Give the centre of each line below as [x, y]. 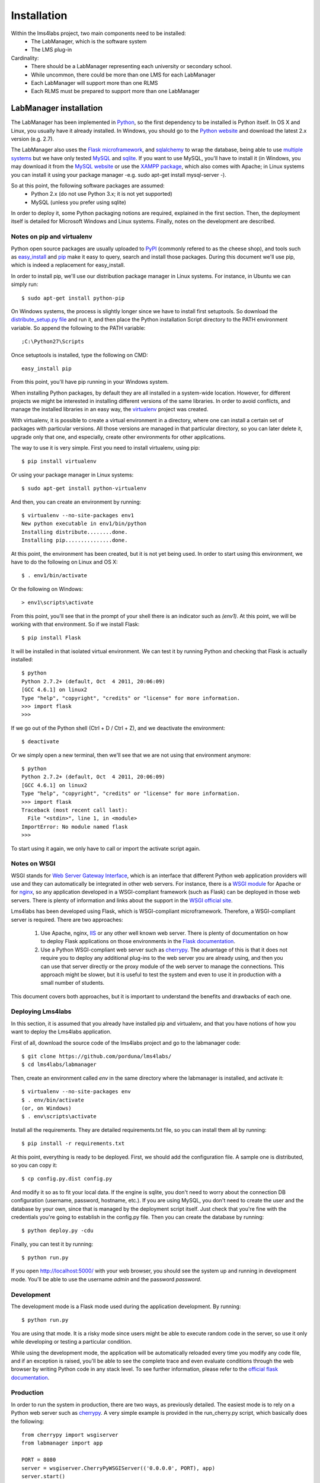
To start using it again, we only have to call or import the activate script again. [106, 848]
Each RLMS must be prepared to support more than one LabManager [115, 91]
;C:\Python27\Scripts [53, 342]
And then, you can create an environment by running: [76, 502]
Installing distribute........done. [75, 532]
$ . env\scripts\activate [59, 1116]
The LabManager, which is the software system [89, 41]
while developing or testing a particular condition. [71, 1342]
